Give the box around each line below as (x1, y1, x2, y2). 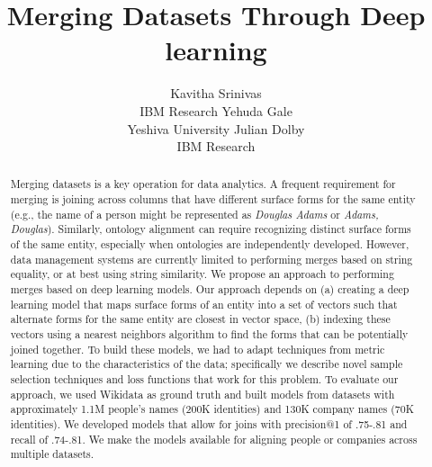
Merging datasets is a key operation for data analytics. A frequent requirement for (10, 176, 396, 192)
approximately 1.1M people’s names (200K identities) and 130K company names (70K (10, 401, 414, 417)
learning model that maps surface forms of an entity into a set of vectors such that (10, 296, 398, 311)
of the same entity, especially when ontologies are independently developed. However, (10, 237, 409, 252)
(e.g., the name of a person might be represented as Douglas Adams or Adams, (10, 206, 379, 221)
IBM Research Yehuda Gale (139, 101, 292, 120)
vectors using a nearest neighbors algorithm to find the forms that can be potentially (10, 327, 409, 342)
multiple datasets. (10, 446, 94, 462)
